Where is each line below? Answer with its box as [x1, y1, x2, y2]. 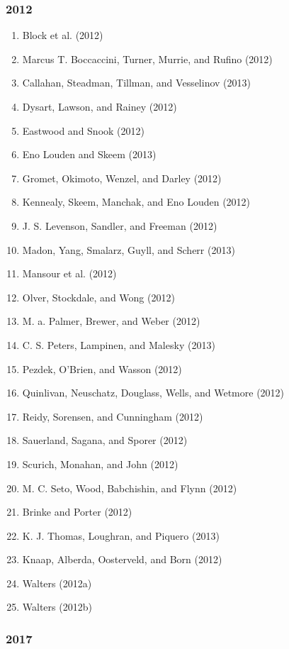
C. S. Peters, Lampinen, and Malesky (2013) [22, 337, 215, 352]
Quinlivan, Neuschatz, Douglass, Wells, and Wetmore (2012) [22, 385, 285, 400]
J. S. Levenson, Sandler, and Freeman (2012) [22, 218, 217, 233]
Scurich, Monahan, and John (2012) [22, 456, 178, 471]
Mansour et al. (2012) [22, 266, 117, 281]
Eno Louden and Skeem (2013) [22, 147, 157, 162]
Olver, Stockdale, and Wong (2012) [22, 289, 175, 304]
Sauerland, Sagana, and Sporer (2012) [22, 433, 188, 448]
